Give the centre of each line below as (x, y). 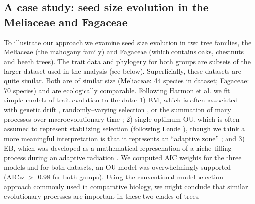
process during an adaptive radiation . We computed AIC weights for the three (123, 157)
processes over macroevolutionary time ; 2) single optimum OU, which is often (122, 119)
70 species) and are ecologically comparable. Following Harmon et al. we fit (117, 90)
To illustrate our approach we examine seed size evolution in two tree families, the (128, 42)
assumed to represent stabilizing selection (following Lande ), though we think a (125, 128)
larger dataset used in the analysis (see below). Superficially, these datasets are (123, 71)
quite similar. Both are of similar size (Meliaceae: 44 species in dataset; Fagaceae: (127, 80)
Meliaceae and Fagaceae (66, 21)
